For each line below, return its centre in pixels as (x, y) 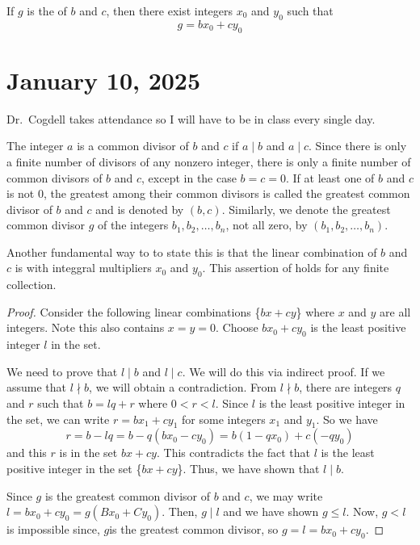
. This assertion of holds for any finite (296, 268)
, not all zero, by (267, 225)
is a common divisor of (133, 146)
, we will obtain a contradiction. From (183, 387)
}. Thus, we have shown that (248, 469)
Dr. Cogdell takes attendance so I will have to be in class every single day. (191, 118)
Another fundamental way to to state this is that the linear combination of (192, 252)
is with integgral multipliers (83, 268)
